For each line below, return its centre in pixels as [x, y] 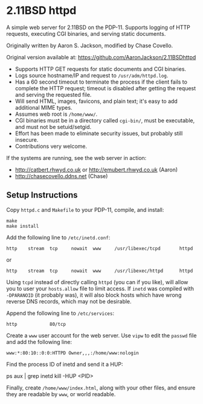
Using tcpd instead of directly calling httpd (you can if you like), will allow [97, 282]
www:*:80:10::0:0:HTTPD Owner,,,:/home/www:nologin [72, 353]
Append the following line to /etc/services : [60, 313]
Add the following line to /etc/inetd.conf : [58, 237]
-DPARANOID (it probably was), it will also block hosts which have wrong [94, 295]
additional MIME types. [43, 107]
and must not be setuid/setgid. [53, 127]
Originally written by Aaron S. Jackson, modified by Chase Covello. [90, 45]
